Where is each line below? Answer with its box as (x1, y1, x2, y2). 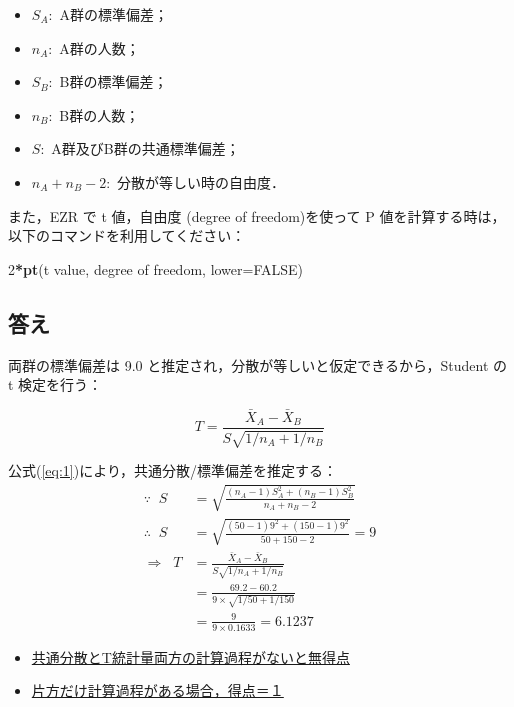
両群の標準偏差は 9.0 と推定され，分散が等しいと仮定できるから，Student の (8, 354, 508, 375)
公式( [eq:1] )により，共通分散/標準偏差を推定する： (8, 460, 337, 481)
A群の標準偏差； (59, 4, 168, 24)
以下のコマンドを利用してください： (8, 225, 246, 246)
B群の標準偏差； (59, 71, 168, 92)
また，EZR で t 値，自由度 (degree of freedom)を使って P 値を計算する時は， (8, 205, 506, 226)
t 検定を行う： (8, 374, 103, 395)
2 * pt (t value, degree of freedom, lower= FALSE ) (8, 258, 304, 279)
